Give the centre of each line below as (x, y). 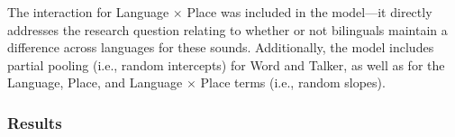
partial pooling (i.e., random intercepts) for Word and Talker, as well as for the (226, 64)
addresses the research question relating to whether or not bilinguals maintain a (227, 29)
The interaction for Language (88, 12)
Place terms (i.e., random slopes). (293, 82)
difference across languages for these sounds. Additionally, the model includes (221, 47)
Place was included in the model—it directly (309, 12)
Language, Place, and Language (95, 82)
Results (35, 122)
